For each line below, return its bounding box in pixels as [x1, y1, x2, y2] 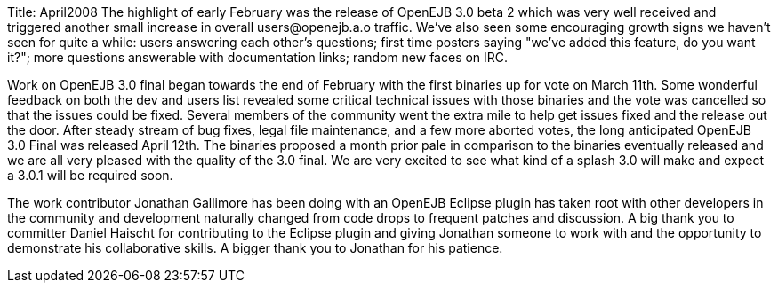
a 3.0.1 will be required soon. [7, 168, 173, 183]
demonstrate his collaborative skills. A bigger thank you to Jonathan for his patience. [7, 240, 503, 255]
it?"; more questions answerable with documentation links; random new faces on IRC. [7, 50, 509, 65]
